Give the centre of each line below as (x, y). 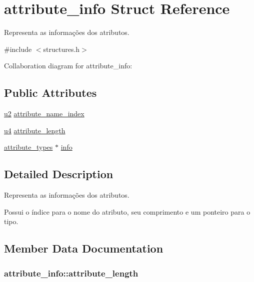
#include (18, 49)
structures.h (61, 49)
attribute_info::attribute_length (71, 273)
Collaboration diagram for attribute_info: (68, 66)
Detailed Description (59, 174)
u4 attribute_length (35, 130)
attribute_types (28, 147)
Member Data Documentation (84, 248)
